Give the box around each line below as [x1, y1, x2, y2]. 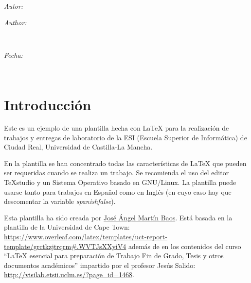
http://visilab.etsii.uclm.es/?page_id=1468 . [4, 269, 134, 280]
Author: [4, 17, 27, 27]
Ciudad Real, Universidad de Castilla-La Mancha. [4, 142, 153, 152]
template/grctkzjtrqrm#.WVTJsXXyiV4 [4, 241, 126, 251]
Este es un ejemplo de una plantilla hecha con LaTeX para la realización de [4, 123, 229, 133]
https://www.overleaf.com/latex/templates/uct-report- [4, 232, 167, 242]
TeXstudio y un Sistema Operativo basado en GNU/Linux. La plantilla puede [4, 177, 236, 187]
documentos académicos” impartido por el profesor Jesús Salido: [4, 260, 196, 270]
